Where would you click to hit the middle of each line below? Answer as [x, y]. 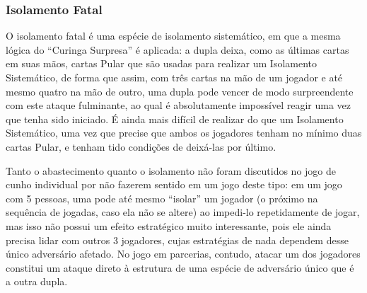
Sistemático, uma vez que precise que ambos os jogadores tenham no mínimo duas [184, 133]
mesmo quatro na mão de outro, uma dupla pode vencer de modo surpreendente [180, 91]
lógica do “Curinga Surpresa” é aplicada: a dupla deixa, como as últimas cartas [177, 49]
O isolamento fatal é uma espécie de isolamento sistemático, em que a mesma [173, 36]
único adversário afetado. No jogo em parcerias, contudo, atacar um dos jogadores [183, 254]
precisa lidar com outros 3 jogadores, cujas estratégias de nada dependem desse [177, 240]
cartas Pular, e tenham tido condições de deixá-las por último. [141, 146]
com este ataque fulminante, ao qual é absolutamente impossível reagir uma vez [178, 105]
